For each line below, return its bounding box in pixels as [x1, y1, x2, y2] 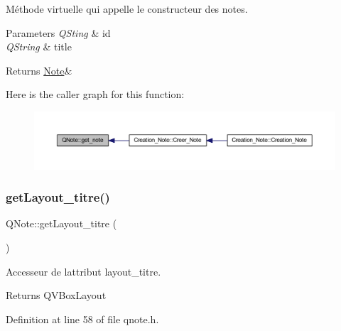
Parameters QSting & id [6, 25, 111, 40]
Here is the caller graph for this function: [6, 87, 185, 102]
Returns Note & [6, 63, 72, 77]
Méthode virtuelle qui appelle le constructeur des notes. [6, 1, 248, 16]
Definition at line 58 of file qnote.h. [6, 311, 159, 326]
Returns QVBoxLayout [6, 288, 107, 303]
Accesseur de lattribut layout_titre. [6, 264, 161, 278]
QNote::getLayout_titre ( [6, 216, 117, 231]
